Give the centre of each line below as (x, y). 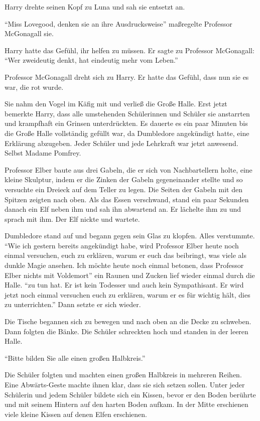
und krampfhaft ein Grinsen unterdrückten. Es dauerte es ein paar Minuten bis (126, 123)
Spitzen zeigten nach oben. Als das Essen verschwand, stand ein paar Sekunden (127, 199)
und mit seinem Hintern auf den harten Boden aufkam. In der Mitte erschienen (126, 404)
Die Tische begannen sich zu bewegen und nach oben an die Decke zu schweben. (128, 321)
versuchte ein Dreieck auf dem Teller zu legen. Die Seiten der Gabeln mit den (123, 189)
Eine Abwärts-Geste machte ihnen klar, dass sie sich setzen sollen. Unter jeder (125, 384)
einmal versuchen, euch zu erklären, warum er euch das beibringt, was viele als (125, 255)
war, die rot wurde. (34, 87)
